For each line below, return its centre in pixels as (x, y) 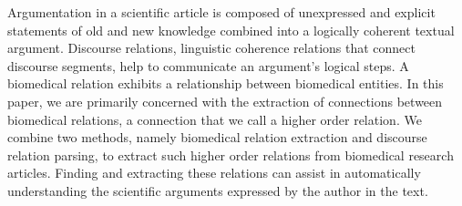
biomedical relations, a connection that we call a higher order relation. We (215, 119)
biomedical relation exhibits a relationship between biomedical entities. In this (226, 83)
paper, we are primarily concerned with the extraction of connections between (225, 101)
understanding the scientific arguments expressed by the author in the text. (218, 190)
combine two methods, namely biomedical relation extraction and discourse (217, 137)
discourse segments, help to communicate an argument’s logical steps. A (208, 65)
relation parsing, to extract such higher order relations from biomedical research (231, 154)
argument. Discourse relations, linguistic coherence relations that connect (211, 48)
